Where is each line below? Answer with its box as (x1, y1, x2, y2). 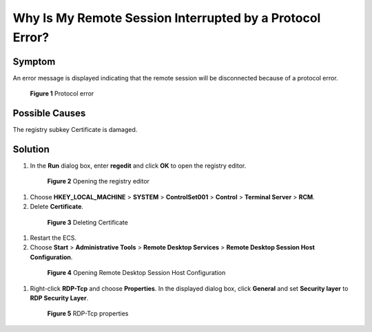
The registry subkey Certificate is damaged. (12, 126, 138, 134)
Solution (12, 143, 50, 155)
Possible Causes (12, 107, 86, 120)
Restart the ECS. (30, 234, 77, 242)
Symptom (12, 56, 56, 67)
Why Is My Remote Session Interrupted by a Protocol (12, 10, 321, 25)
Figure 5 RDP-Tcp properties (47, 309, 129, 318)
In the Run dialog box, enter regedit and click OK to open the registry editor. (30, 162, 247, 170)
